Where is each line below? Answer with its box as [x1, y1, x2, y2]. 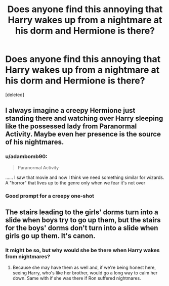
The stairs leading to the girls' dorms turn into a [5, 208, 158, 216]
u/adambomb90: [5, 153, 48, 160]
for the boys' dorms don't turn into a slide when [5, 223, 158, 232]
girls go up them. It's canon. [5, 231, 96, 240]
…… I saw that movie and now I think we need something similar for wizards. [5, 174, 164, 180]
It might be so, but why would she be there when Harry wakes [5, 247, 160, 254]
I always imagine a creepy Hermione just [5, 106, 136, 115]
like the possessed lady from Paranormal [5, 122, 137, 131]
